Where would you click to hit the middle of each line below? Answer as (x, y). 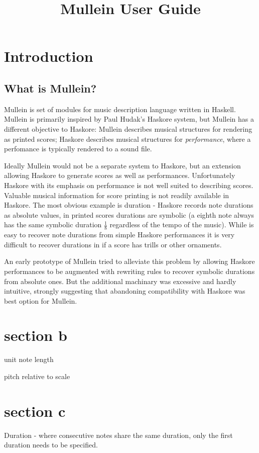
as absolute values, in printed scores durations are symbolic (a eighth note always (129, 214)
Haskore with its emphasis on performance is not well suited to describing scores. (129, 185)
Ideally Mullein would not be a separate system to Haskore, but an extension (122, 165)
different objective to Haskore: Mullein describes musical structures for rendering (128, 128)
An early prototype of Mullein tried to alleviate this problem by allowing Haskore (129, 261)
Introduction (49, 56)
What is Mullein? (50, 88)
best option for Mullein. (41, 300)
